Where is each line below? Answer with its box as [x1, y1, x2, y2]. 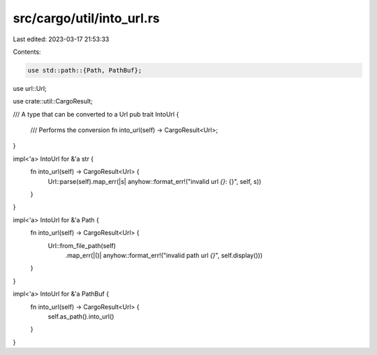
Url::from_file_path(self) [47, 241, 117, 249]
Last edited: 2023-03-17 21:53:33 [13, 35, 110, 43]
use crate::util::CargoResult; [13, 97, 94, 106]
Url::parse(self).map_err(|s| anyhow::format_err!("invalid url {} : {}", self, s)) [47, 177, 262, 185]
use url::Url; [13, 84, 47, 92]
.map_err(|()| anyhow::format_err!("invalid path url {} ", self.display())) [65, 251, 263, 259]
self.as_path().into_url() [47, 312, 114, 321]
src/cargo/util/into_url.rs [13, 10, 160, 26]
